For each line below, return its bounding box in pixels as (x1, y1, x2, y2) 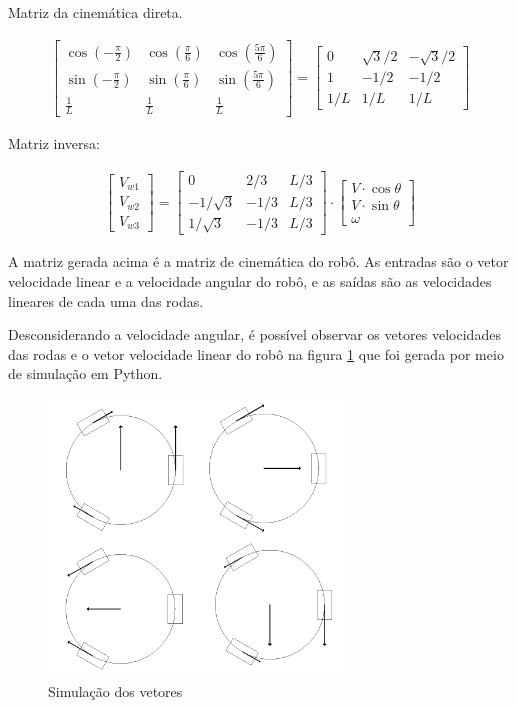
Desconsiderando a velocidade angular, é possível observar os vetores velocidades (8, 324, 501, 345)
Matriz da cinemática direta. (8, 2, 183, 22)
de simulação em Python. (8, 363, 163, 384)
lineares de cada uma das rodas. (8, 290, 204, 311)
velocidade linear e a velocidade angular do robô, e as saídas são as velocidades (8, 270, 492, 291)
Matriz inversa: (8, 133, 100, 154)
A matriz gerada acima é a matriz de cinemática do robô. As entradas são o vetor (8, 251, 509, 272)
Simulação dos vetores (48, 680, 183, 701)
